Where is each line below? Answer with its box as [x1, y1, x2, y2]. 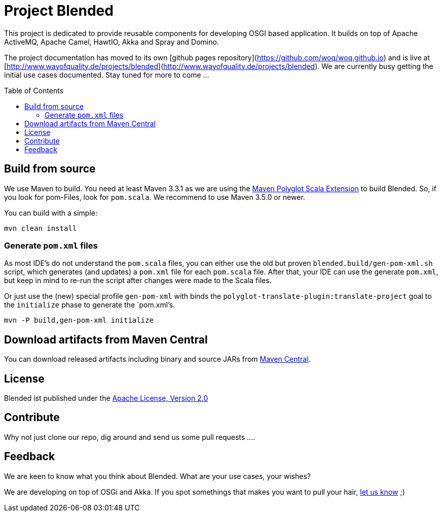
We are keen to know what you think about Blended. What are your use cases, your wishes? [4, 471, 311, 480]
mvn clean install [4, 224, 77, 232]
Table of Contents [4, 86, 64, 95]
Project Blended [4, 2, 114, 19]
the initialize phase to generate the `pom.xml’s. [4, 300, 175, 309]
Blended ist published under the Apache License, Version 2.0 [4, 394, 208, 403]
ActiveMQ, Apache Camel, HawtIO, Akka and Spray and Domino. [4, 37, 219, 46]
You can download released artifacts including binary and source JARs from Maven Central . [4, 355, 311, 364]
